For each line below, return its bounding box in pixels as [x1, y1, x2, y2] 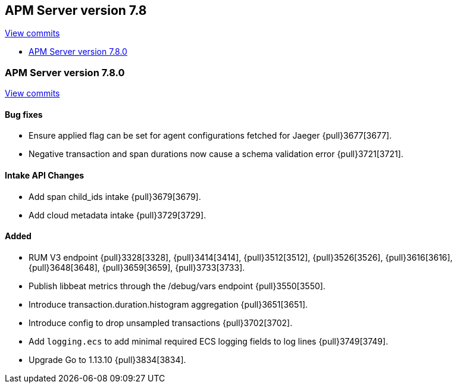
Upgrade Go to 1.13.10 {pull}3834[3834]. [29, 354, 186, 365]
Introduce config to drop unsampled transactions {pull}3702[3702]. [29, 317, 293, 328]
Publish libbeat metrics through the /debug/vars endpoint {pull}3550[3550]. [29, 280, 325, 291]
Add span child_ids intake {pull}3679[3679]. [29, 191, 201, 202]
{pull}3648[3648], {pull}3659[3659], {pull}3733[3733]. [29, 262, 245, 273]
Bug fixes [5, 109, 43, 120]
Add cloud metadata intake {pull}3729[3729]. [29, 209, 206, 220]
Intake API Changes [5, 170, 84, 180]
